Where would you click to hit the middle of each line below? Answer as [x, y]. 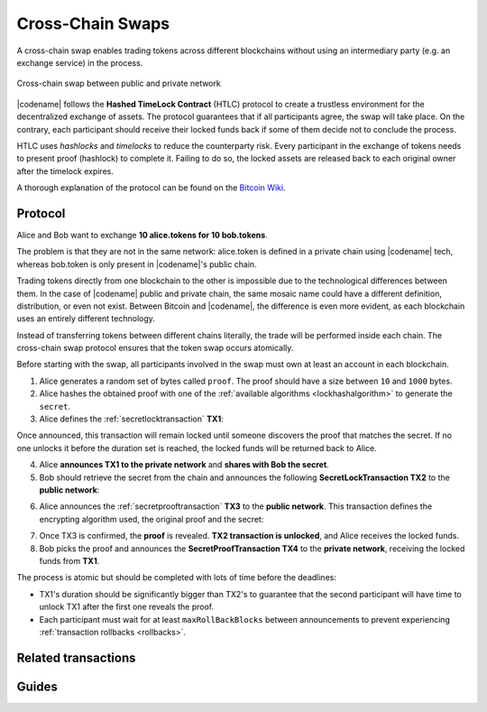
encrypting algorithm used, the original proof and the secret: [152, 519]
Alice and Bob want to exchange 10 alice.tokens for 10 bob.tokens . [142, 235]
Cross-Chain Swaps [93, 23]
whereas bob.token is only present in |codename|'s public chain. [137, 264]
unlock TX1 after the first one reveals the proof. [127, 607]
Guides [37, 686]
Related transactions [76, 657]
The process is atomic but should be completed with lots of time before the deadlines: [177, 578]
